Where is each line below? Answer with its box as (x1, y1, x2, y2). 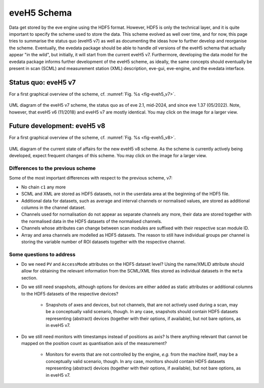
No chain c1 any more (21, 184, 66, 190)
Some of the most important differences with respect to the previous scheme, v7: (9, 175, 173, 181)
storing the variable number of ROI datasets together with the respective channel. (21, 239, 186, 245)
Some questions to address (9, 251, 76, 258)
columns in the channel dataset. (21, 205, 86, 210)
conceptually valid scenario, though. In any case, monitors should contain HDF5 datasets (45, 358, 225, 364)
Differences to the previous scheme (9, 165, 96, 172)
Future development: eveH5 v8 (9, 122, 106, 130)
